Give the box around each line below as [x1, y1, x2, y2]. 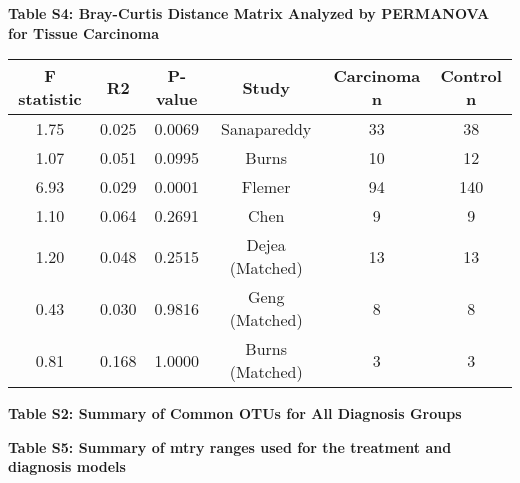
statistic [18, 87, 82, 111]
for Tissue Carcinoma [8, 22, 159, 43]
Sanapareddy [221, 117, 312, 141]
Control [440, 64, 502, 88]
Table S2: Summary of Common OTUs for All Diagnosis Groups [8, 403, 462, 424]
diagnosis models [8, 456, 126, 477]
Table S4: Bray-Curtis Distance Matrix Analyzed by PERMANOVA [8, 3, 490, 23]
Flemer [241, 175, 291, 199]
